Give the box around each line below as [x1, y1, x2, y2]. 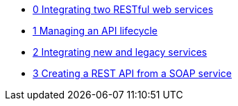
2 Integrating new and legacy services [33, 46, 207, 58]
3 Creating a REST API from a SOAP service [33, 67, 232, 79]
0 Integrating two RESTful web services [33, 3, 214, 15]
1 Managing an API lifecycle [33, 25, 158, 36]
